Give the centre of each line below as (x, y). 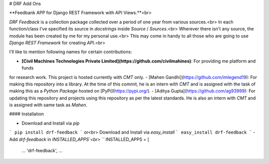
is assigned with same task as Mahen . (48, 105)
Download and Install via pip (51, 123)
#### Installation (27, 114)
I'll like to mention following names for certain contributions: (70, 52)
